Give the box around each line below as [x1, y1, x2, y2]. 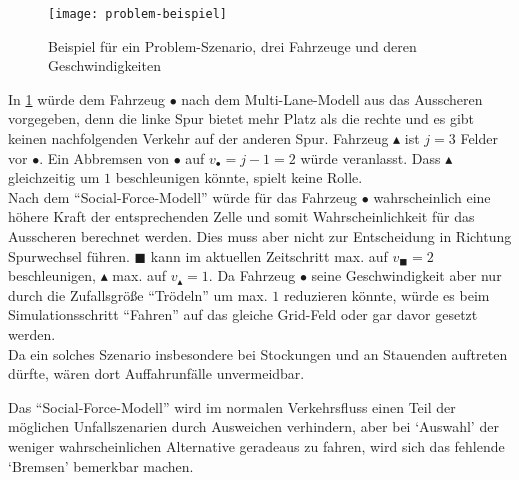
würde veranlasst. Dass [300, 147, 441, 168]
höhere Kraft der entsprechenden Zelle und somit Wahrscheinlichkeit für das [8, 206, 475, 227]
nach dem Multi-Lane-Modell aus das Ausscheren [181, 88, 483, 109]
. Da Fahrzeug [208, 265, 296, 286]
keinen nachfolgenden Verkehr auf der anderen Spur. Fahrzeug [8, 128, 389, 149]
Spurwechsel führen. [8, 245, 130, 266]
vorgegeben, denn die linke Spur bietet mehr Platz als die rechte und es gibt [8, 108, 475, 129]
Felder [460, 128, 499, 149]
